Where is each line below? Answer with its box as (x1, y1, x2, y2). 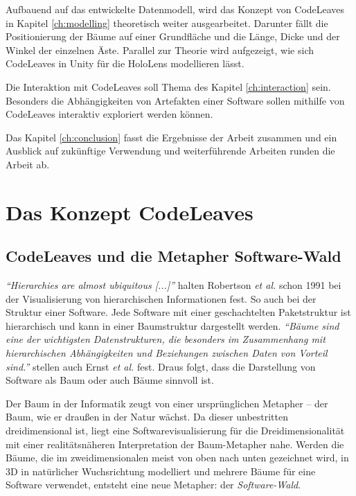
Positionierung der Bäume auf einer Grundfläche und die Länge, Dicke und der (6, 29, 340, 44)
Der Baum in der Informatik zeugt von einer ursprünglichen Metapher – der (6, 396, 328, 410)
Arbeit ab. (6, 157, 50, 171)
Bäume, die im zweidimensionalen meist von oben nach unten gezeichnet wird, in (6, 450, 349, 465)
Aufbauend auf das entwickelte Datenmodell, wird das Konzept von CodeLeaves (6, 2, 345, 16)
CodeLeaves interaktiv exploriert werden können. (6, 107, 213, 121)
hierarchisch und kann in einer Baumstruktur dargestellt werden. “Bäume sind (6, 318, 339, 333)
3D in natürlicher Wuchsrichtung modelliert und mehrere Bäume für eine (6, 463, 316, 478)
